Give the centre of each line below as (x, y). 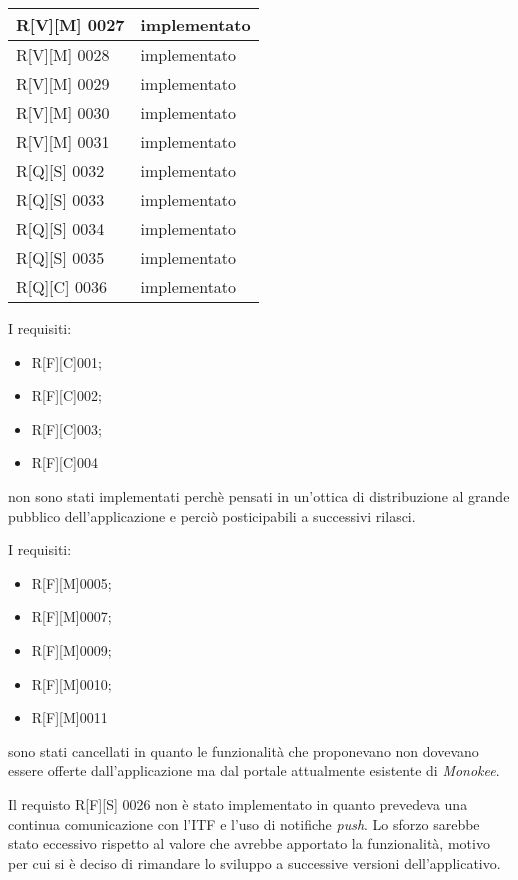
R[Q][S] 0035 (60, 257)
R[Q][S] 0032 (60, 170)
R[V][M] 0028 (63, 54)
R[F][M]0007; (71, 616)
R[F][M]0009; (71, 649)
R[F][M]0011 (69, 717)
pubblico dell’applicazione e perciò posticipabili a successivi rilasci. (212, 515)
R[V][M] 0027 (70, 24)
